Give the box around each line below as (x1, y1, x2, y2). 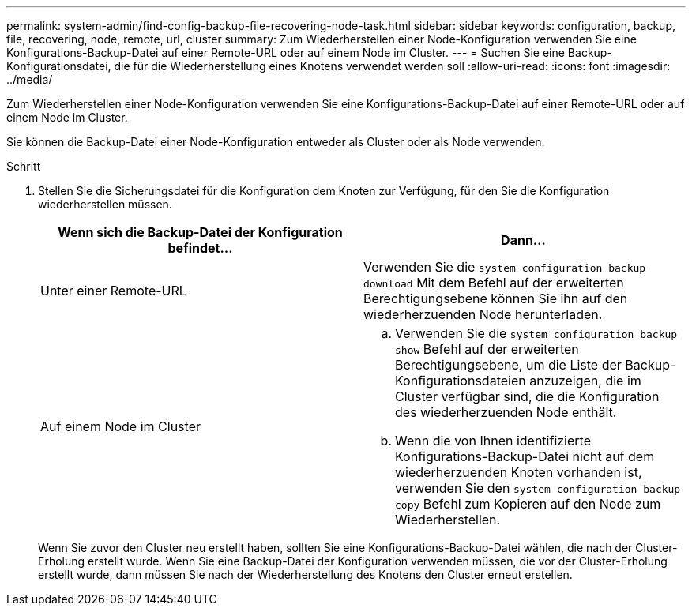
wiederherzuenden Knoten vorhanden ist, (395, 464, 642, 480)
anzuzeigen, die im (529, 373, 641, 389)
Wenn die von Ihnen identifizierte (395, 433, 591, 449)
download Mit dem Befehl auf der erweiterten (363, 275, 624, 291)
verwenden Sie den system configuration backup (395, 480, 681, 496)
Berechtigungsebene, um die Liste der (395, 357, 622, 373)
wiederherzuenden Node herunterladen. (363, 306, 603, 322)
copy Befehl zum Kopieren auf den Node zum (395, 496, 661, 512)
